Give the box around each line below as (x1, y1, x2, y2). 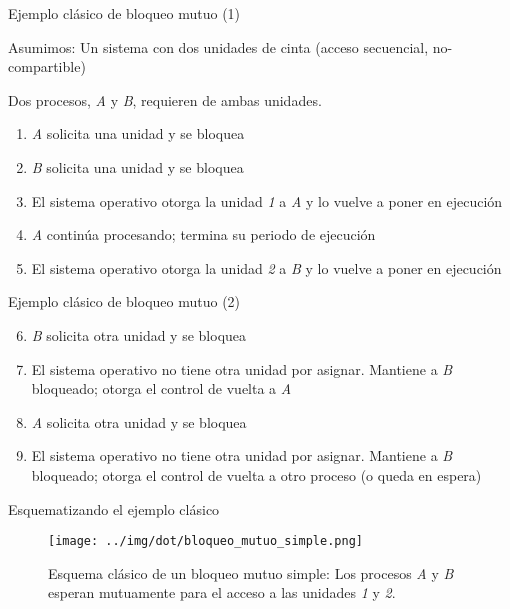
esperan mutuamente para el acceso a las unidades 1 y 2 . (48, 582, 396, 603)
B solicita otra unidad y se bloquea (31, 324, 247, 345)
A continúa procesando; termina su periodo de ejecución (31, 224, 376, 245)
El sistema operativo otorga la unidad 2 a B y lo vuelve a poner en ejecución (31, 257, 502, 278)
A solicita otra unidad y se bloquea (31, 411, 247, 432)
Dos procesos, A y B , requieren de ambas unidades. (8, 89, 322, 110)
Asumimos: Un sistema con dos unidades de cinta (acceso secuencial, (8, 36, 429, 57)
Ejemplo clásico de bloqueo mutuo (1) (8, 3, 241, 23)
